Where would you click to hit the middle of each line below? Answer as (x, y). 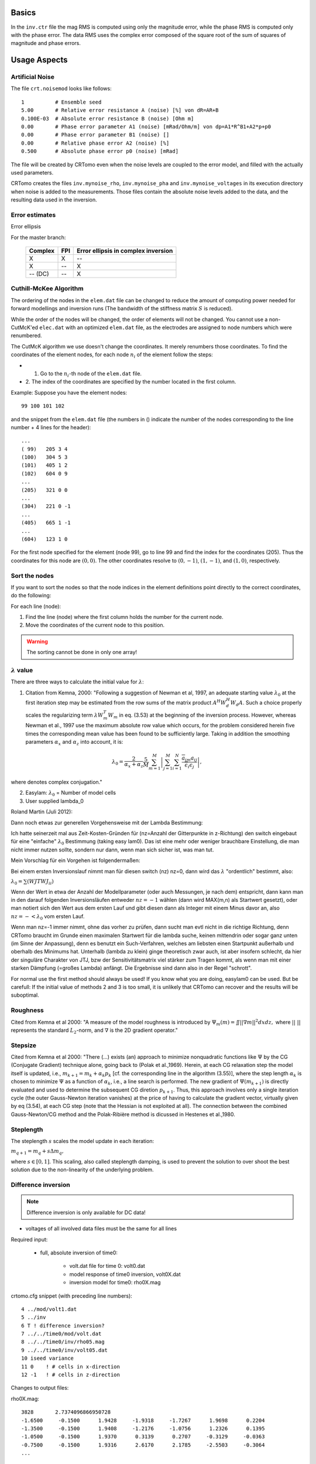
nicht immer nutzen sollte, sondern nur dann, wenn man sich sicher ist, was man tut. (112, 850)
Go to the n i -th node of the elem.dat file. (91, 374)
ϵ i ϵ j (189, 765)
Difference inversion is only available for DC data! (86, 1212)
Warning (37, 641)
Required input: (29, 1239)
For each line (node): (36, 606)
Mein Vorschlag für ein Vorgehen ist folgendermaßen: (75, 860)
